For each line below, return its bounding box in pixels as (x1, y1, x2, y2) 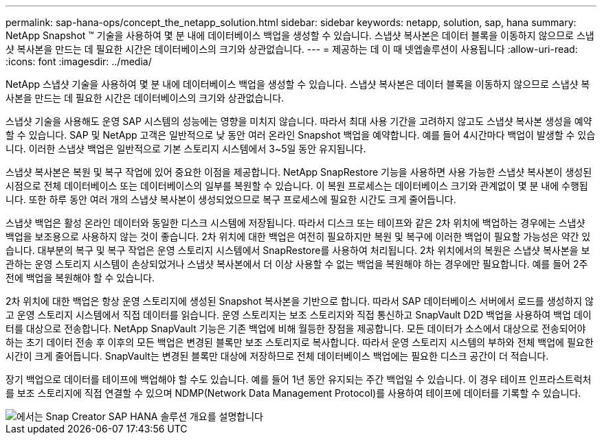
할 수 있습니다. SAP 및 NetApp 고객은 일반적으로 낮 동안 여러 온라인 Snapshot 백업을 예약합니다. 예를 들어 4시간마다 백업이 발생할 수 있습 (5, 129, 596, 141)
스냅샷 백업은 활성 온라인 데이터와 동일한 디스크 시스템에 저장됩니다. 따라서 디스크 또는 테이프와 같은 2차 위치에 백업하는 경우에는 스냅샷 (5, 217, 586, 229)
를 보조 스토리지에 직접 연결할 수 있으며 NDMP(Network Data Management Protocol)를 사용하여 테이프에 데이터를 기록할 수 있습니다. (5, 387, 581, 399)
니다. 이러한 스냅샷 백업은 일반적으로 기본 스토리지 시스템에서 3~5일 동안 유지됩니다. (5, 143, 366, 154)
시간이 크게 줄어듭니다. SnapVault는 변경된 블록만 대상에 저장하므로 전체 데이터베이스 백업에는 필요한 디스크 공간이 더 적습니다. (5, 350, 549, 362)
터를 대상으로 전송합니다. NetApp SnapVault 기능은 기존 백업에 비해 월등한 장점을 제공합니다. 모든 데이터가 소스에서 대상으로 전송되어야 (5, 323, 586, 334)
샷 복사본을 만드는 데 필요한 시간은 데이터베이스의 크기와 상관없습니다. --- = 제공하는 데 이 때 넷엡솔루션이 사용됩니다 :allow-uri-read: (5, 43, 578, 55)
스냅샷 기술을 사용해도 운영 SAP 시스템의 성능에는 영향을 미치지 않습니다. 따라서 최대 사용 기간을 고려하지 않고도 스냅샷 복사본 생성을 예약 (5, 115, 592, 127)
